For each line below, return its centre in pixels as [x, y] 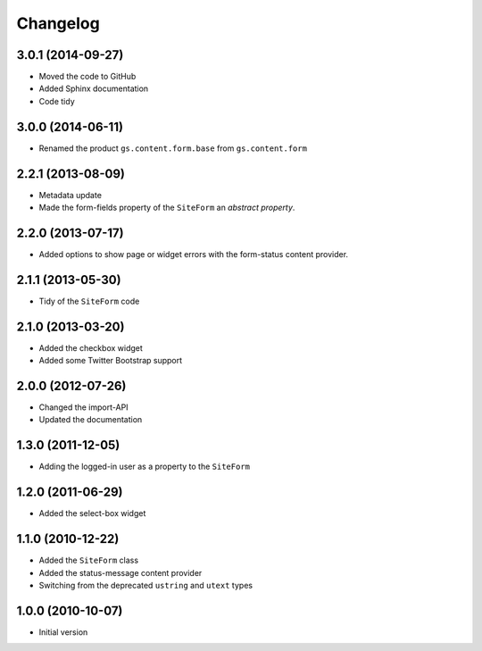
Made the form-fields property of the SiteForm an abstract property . [167, 208]
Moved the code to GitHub [87, 77]
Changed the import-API [83, 407]
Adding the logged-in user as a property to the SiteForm [144, 467]
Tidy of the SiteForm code [89, 301]
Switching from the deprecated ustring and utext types [146, 585]
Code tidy [57, 101]
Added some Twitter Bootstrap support [111, 361]
